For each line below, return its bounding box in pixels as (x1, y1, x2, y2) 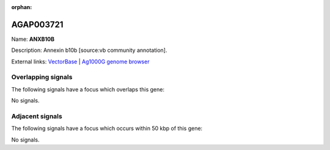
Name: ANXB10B (11, 35, 55, 43)
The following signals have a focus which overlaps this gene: (11, 85, 165, 93)
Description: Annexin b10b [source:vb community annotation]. (11, 46, 167, 54)
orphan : (11, 4, 32, 10)
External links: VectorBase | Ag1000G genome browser (11, 58, 150, 65)
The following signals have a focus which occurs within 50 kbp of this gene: (11, 125, 203, 132)
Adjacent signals (11, 112, 62, 120)
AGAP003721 (11, 19, 64, 30)
